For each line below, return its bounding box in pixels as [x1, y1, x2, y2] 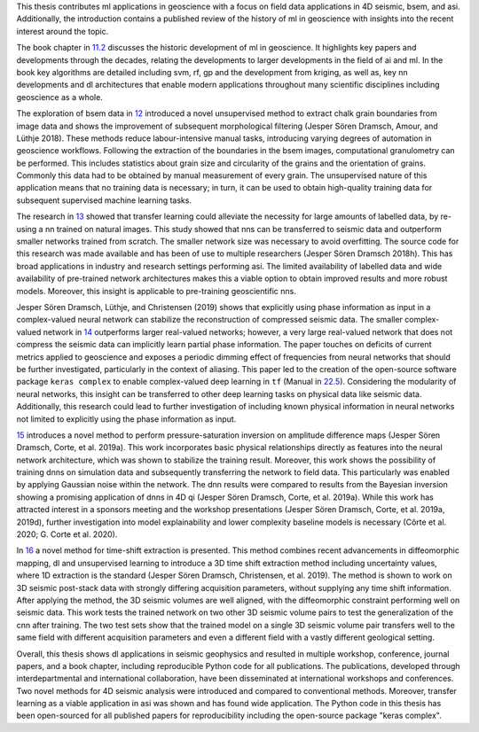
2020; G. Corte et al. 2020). [16, 529, 118, 540]
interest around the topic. [16, 26, 109, 36]
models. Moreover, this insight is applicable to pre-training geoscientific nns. [16, 285, 296, 296]
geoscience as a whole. [16, 91, 104, 102]
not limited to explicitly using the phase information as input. [16, 413, 237, 424]
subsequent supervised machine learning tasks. [16, 195, 192, 206]
